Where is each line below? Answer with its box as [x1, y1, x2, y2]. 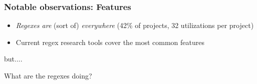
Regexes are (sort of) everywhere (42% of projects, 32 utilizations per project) [16, 20, 254, 30]
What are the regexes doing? [4, 70, 92, 80]
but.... [4, 53, 23, 64]
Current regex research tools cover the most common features [16, 36, 204, 47]
